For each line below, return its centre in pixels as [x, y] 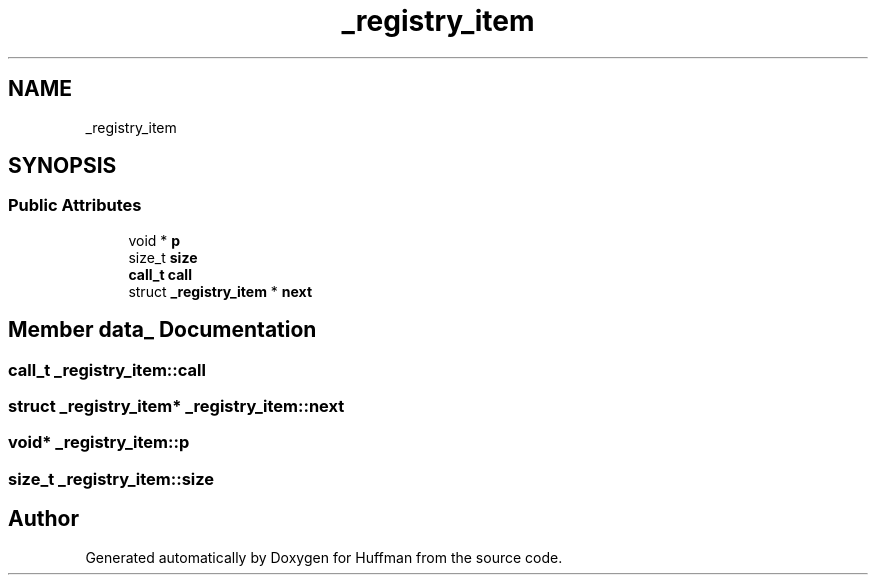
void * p [154, 240]
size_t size [163, 257]
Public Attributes [75, 205]
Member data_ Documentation [162, 330]
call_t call [160, 274]
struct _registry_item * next [220, 291]
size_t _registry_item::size [111, 478]
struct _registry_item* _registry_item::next [176, 406]
